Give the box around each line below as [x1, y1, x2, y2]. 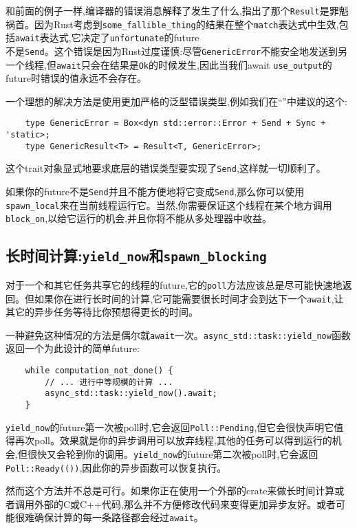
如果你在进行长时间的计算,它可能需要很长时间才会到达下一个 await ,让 [34, 291, 344, 305]
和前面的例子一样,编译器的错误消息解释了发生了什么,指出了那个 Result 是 [6, 3, 329, 17]
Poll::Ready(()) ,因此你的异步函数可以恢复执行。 [6, 460, 227, 474]
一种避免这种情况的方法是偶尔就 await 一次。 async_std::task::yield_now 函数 [6, 327, 351, 342]
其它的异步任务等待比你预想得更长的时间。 [6, 305, 198, 319]
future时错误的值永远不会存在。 [6, 71, 147, 85]
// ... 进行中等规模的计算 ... [45, 377, 173, 387]
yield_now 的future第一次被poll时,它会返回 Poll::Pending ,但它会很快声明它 [6, 419, 334, 434]
